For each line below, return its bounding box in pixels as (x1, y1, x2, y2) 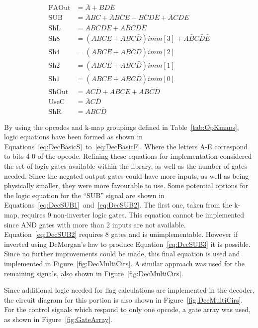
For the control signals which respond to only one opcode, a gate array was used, (4, 304, 251, 315)
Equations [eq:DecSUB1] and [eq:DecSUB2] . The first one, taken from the (4, 200, 232, 210)
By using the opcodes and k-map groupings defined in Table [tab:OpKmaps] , (4, 121, 239, 132)
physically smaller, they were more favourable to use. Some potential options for (4, 180, 249, 191)
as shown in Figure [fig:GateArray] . (4, 314, 112, 324)
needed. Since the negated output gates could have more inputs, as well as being (4, 170, 249, 181)
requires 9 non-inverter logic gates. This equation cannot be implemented (21, 209, 244, 219)
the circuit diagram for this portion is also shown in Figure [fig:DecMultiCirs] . (4, 294, 243, 305)
